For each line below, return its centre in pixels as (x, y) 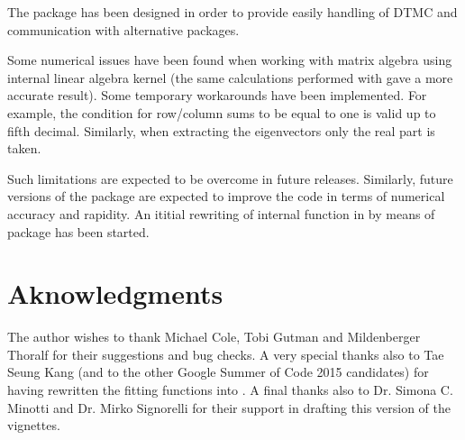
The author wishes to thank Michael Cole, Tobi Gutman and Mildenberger (214, 337)
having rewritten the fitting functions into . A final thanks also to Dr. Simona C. (230, 390)
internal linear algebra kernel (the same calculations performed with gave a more (230, 77)
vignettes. (34, 425)
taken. (24, 148)
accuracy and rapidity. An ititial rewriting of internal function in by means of (221, 213)
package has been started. (78, 231)
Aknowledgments (115, 293)
